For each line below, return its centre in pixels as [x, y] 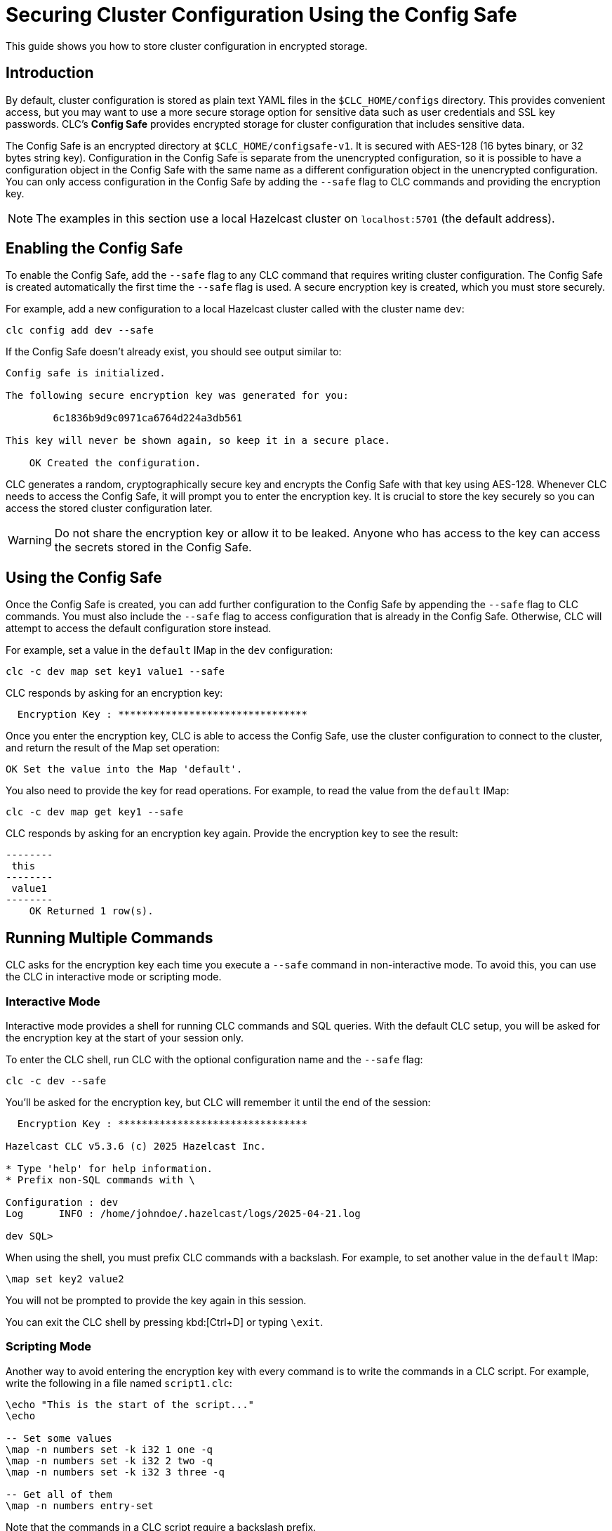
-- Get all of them [59, 1494]
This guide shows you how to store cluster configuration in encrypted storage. [187, 46]
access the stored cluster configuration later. [109, 508]
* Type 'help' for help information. [109, 1168]
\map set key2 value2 [65, 1279]
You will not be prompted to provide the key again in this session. [156, 1300]
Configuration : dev [62, 1202]
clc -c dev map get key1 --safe [94, 812]
